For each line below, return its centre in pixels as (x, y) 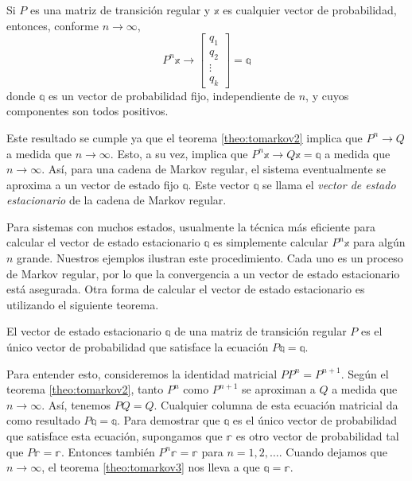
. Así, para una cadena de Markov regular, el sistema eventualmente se (214, 169)
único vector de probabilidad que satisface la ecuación (138, 347)
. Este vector (219, 184)
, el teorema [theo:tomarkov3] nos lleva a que (151, 467)
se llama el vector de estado (329, 184)
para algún (379, 242)
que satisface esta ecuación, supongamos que (115, 436)
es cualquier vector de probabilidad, (310, 10)
